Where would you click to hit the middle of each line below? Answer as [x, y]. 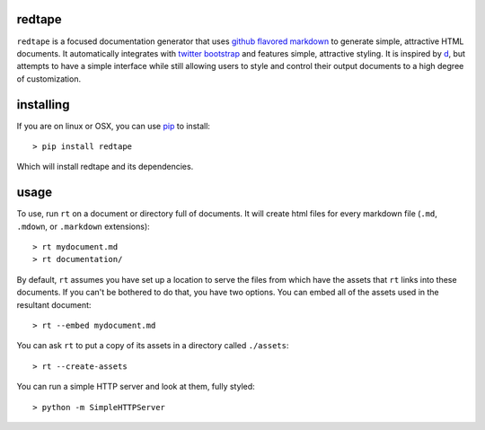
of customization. [48, 79]
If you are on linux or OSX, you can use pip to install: [114, 126]
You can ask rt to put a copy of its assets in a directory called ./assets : [153, 346]
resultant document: [54, 304]
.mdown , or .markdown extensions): [83, 226]
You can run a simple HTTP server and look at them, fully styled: [136, 387]
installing [43, 105]
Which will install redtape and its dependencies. [105, 167]
